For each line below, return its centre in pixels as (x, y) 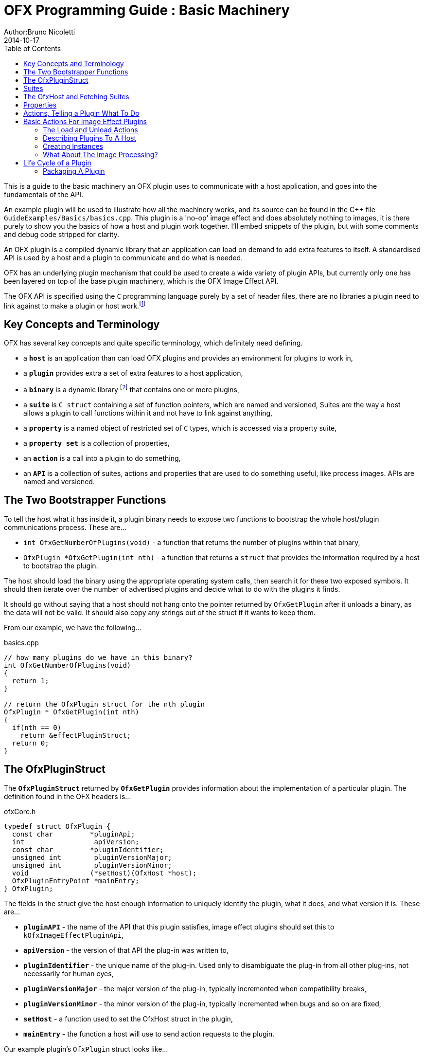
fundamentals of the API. (44, 194)
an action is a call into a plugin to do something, (102, 458)
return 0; (30, 743)
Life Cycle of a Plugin (57, 163)
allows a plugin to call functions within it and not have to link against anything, (148, 413)
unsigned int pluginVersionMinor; (92, 865)
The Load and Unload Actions (90, 129)
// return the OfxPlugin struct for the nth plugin (105, 704)
